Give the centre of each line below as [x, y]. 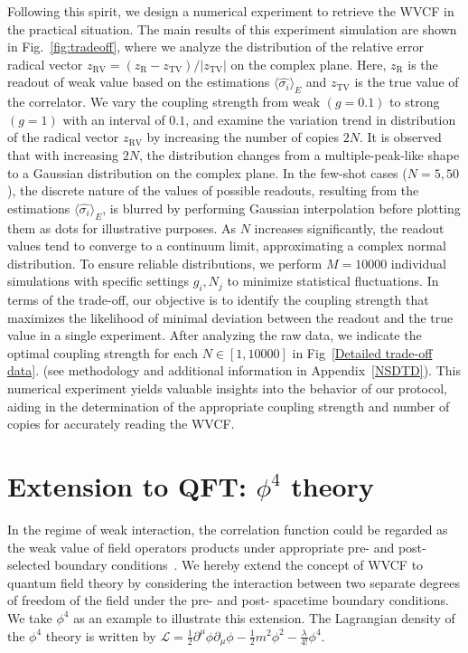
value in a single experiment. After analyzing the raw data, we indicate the [215, 335]
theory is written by [101, 635]
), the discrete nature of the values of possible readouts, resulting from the [213, 190]
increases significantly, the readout [349, 227]
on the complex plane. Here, [309, 64]
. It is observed [401, 137]
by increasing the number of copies [243, 137]
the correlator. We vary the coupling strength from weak [164, 102]
